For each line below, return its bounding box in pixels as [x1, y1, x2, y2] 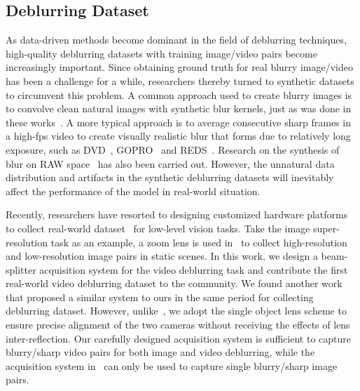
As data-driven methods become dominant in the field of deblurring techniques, [6, 32, 347, 47]
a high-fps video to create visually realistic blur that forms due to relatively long [6, 128, 351, 143]
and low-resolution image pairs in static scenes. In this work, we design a [6, 248, 318, 263]
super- [313, 220, 340, 235]
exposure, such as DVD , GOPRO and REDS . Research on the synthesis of [6, 142, 340, 157]
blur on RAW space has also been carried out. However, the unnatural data [6, 156, 335, 171]
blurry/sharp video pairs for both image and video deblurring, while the [6, 345, 315, 359]
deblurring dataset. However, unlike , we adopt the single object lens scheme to [6, 303, 347, 318]
